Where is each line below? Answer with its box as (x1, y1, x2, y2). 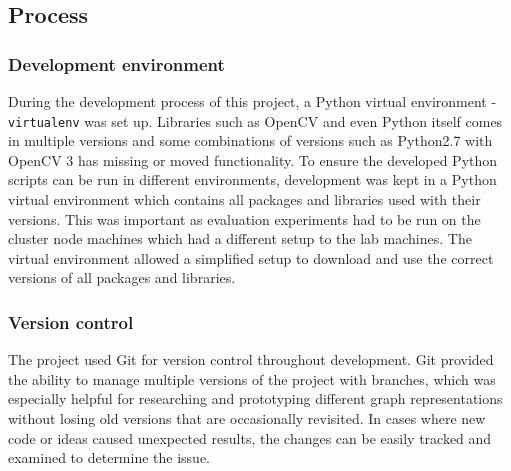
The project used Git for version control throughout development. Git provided (8, 349, 494, 370)
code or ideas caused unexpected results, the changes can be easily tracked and (8, 427, 492, 448)
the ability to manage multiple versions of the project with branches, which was (8, 368, 496, 389)
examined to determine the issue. (8, 447, 211, 468)
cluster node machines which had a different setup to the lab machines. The (8, 228, 472, 249)
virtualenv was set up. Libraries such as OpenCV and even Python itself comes (8, 110, 503, 131)
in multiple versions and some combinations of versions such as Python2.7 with (8, 130, 493, 151)
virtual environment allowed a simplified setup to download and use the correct (8, 247, 494, 268)
